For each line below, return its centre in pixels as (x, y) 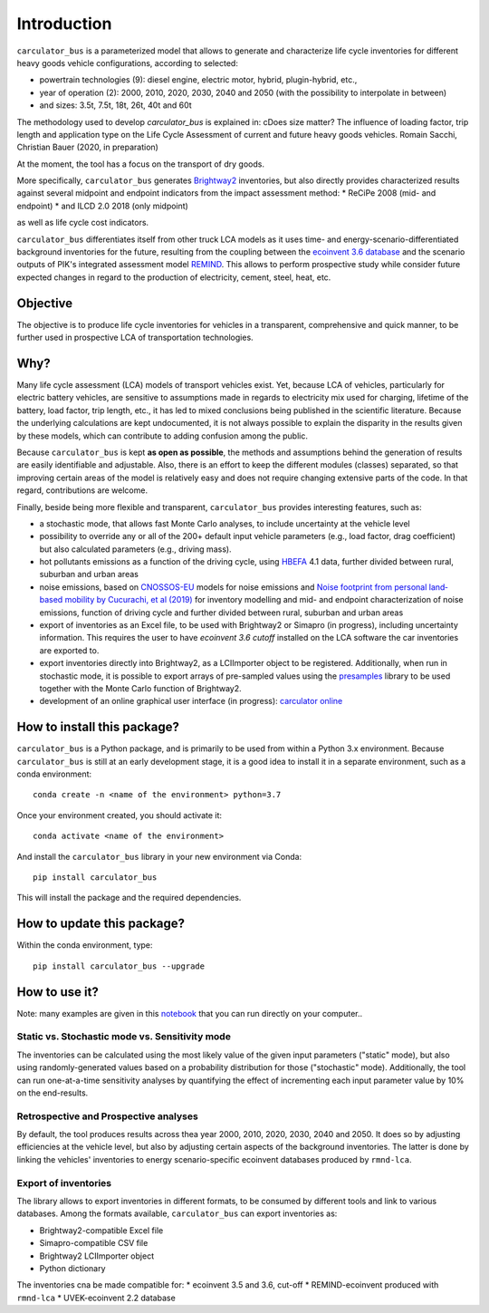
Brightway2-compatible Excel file (101, 1230)
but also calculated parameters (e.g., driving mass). (135, 549)
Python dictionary (72, 1268)
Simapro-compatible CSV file (94, 1243)
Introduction (64, 24)
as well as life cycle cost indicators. (83, 223)
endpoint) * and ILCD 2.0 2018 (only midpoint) (103, 206)
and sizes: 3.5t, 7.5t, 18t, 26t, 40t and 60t (115, 105)
